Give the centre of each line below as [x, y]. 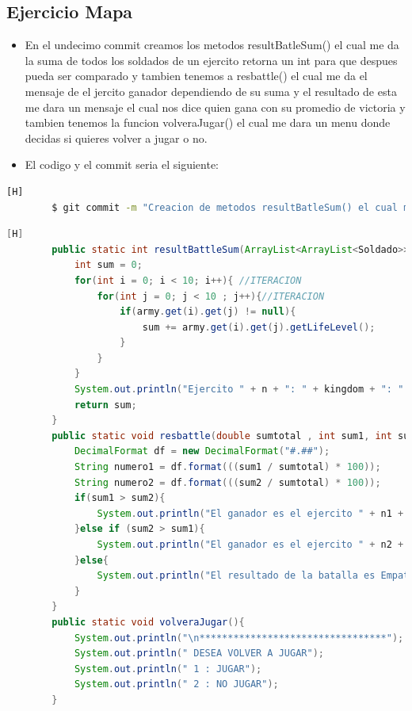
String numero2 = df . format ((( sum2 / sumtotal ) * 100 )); [227, 482]
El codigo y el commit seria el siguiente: [122, 164]
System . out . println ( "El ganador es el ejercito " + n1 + [250, 513]
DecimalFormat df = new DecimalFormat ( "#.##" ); [202, 451]
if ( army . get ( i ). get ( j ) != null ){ [208, 312]
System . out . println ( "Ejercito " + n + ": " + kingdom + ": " [239, 390]
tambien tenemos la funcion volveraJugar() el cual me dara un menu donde [208, 122]
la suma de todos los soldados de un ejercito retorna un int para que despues [211, 60]
